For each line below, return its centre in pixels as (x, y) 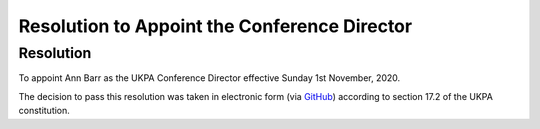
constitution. (44, 111)
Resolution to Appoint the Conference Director (215, 26)
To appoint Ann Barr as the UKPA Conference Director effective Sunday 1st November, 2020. (209, 78)
